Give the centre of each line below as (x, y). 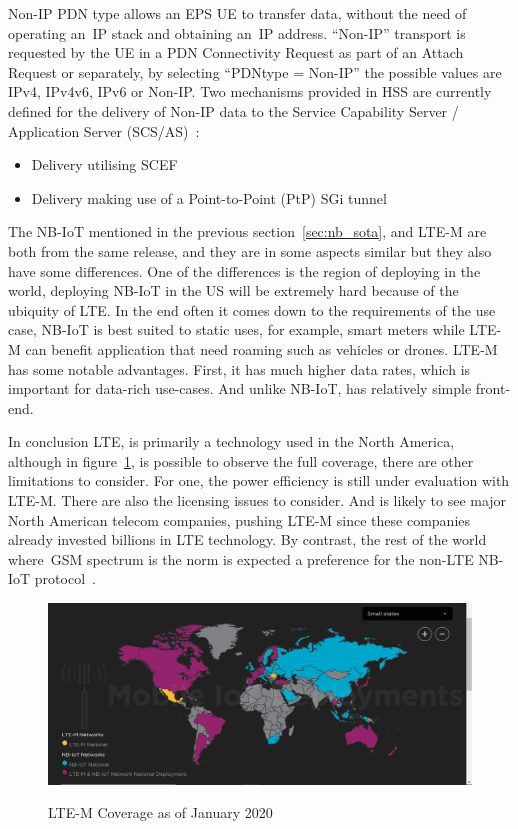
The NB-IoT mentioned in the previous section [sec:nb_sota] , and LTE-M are (247, 231)
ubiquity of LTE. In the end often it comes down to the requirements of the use (252, 309)
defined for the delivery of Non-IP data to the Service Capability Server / (233, 110)
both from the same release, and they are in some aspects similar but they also (250, 250)
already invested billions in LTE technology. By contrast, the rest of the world (247, 539)
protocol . (65, 578)
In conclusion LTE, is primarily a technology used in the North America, (231, 441)
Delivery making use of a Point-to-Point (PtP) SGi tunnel (209, 197)
